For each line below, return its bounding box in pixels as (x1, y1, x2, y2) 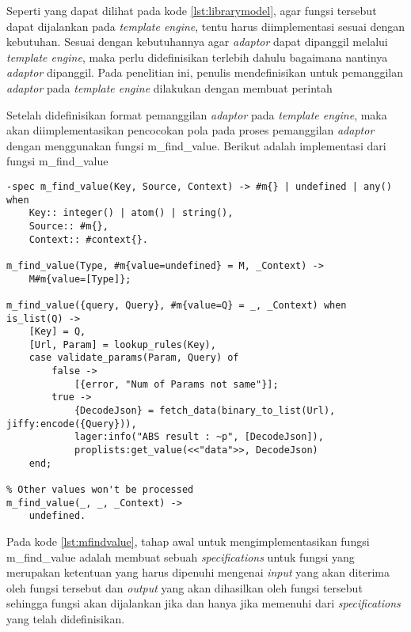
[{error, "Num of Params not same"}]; (74, 378, 279, 390)
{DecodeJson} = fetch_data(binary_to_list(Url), (74, 405, 336, 417)
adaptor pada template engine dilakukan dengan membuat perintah (6, 79, 333, 96)
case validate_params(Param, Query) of (29, 352, 239, 364)
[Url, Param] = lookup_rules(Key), (29, 339, 216, 350)
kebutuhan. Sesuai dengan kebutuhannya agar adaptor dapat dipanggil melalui (6, 33, 388, 50)
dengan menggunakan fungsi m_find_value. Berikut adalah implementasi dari (6, 137, 386, 153)
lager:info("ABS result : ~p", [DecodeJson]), (74, 431, 324, 443)
